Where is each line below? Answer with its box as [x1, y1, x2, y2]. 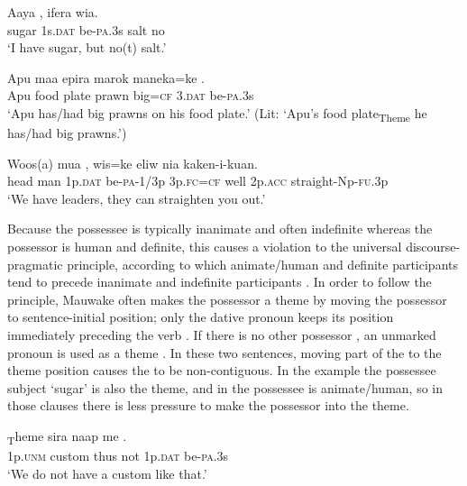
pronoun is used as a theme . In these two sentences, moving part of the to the [7, 343, 442, 362]
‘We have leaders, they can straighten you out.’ [7, 188, 266, 207]
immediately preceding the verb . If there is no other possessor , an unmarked [7, 326, 436, 344]
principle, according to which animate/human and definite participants [67, 254, 459, 273]
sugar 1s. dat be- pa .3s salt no [7, 20, 165, 39]
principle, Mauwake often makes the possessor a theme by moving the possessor [7, 289, 447, 308]
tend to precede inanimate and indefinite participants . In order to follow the [7, 272, 432, 291]
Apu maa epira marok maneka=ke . [7, 68, 206, 87]
